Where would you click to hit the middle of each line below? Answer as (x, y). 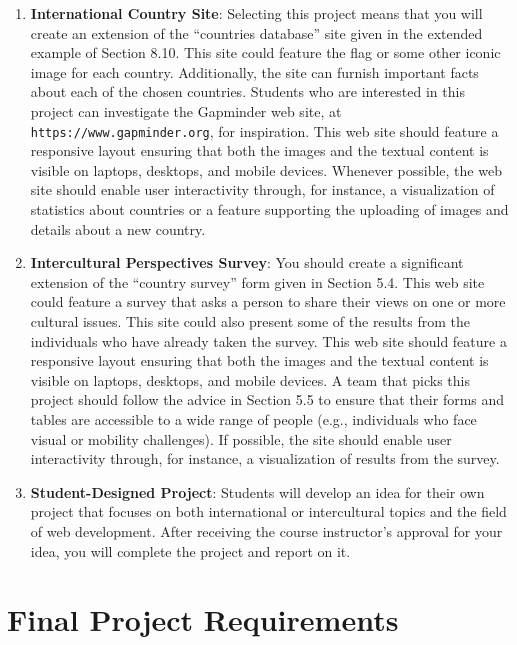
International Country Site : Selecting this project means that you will (256, 13)
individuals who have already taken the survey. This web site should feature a (268, 340)
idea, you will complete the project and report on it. (190, 550)
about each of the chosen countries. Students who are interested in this (247, 91)
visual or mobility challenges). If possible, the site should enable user (241, 438)
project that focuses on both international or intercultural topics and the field (268, 511)
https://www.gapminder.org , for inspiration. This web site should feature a (264, 130)
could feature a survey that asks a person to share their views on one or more (268, 301)
